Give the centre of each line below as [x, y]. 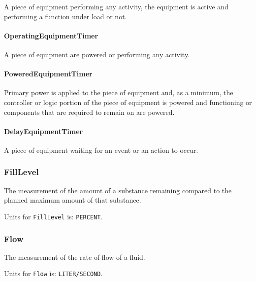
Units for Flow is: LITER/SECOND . [53, 273]
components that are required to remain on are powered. [89, 112]
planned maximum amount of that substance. [73, 200]
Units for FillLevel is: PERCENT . [53, 216]
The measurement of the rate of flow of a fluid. [75, 257]
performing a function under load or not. [65, 16]
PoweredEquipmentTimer [48, 74]
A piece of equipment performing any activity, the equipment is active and [116, 6]
